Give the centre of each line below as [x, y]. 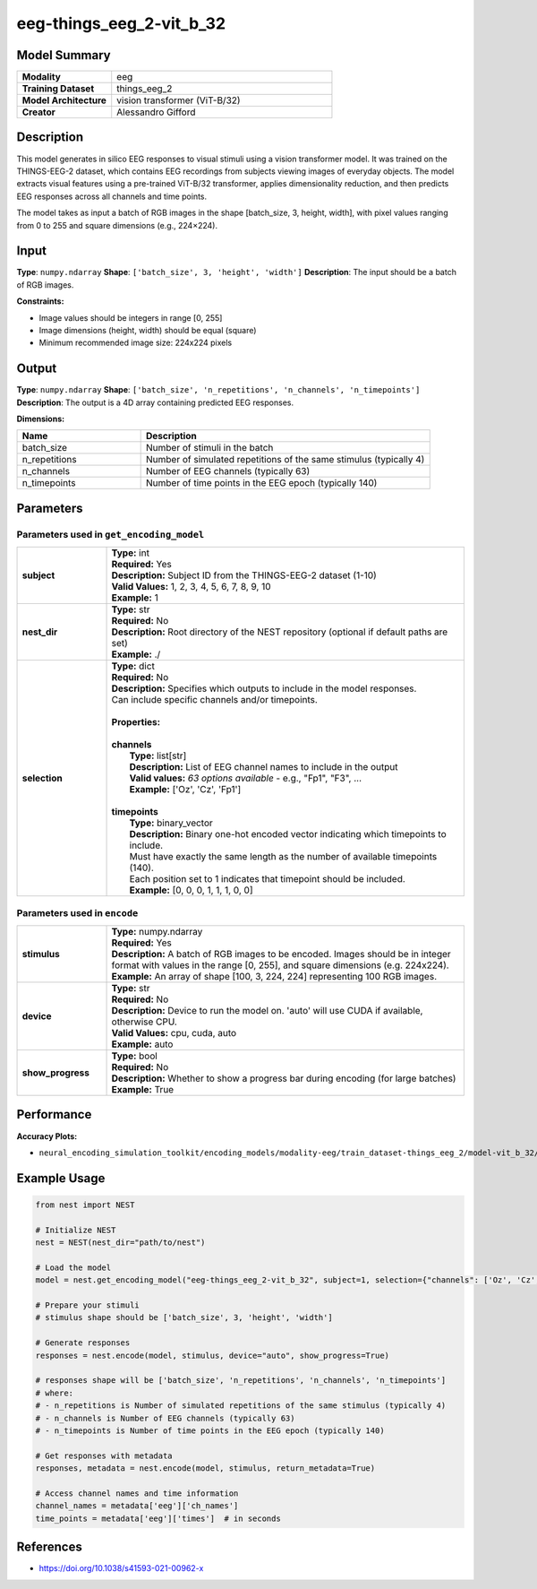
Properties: [136, 722]
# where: [55, 1393]
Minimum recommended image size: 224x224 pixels [136, 343]
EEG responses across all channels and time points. [112, 196]
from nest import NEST [85, 1205]
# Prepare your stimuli [88, 1305]
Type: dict [133, 666]
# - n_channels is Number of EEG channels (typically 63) [165, 1418]
